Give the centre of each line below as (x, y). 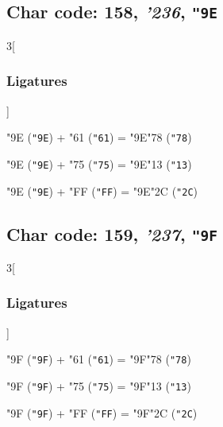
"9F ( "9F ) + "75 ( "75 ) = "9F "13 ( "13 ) (99, 386)
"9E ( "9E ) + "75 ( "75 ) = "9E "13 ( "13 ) (99, 163)
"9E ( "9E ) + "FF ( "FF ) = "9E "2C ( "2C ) (102, 190)
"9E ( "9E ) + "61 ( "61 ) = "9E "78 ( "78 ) (99, 137)
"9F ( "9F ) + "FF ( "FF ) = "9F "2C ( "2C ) (102, 412)
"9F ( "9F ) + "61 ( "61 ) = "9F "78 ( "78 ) (99, 359)
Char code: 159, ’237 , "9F (112, 233)
